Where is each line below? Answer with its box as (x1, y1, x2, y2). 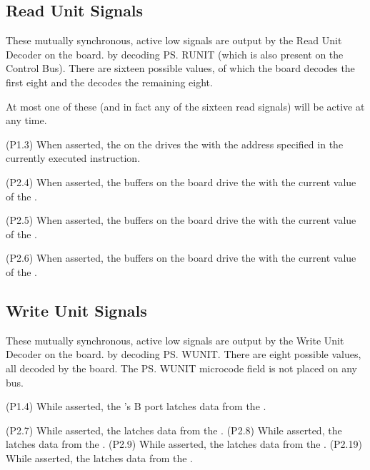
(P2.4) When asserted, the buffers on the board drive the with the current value (6, 174, 356, 189)
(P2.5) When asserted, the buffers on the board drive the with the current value (6, 213, 356, 228)
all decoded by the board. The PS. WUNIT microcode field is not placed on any (6, 360, 357, 375)
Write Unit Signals (6, 299, 147, 321)
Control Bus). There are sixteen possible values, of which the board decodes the (6, 61, 355, 76)
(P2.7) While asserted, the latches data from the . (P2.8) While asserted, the (6, 422, 342, 437)
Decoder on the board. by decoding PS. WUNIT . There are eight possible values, (6, 347, 361, 362)
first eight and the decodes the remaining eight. (6, 74, 213, 89)
